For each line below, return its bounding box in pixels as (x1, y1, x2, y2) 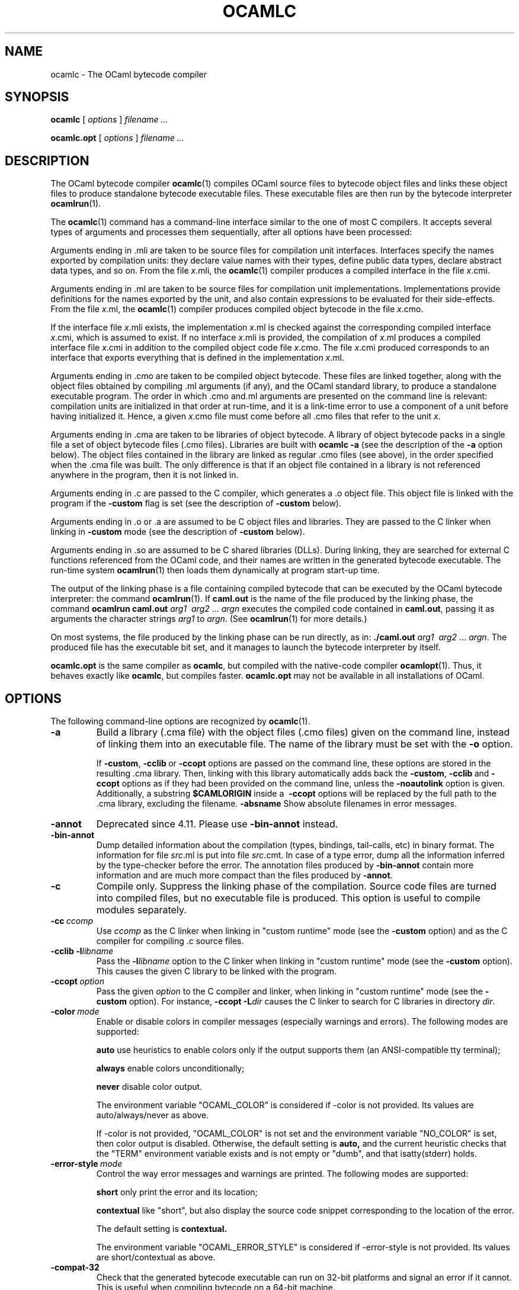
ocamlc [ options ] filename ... (50, 114, 168, 125)
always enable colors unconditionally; (96, 1063, 245, 1074)
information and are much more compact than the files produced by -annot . (96, 870, 393, 881)
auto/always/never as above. (96, 1110, 209, 1121)
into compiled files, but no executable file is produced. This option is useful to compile (96, 892, 480, 904)
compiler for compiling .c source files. (96, 936, 244, 946)
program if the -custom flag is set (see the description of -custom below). (50, 498, 341, 509)
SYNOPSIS (5, 89, 69, 105)
